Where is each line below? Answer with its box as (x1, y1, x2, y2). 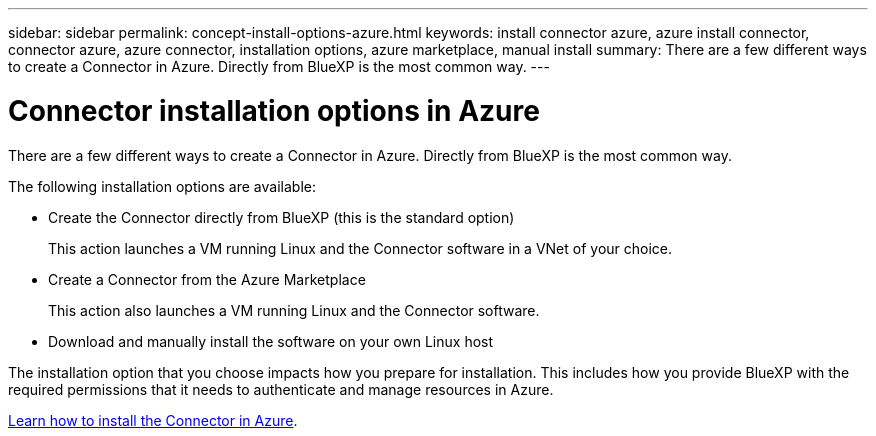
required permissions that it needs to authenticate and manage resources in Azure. (8, 380, 554, 398)
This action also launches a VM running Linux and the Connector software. (48, 301, 540, 319)
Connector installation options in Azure (8, 93, 540, 128)
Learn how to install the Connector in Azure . (8, 411, 298, 429)
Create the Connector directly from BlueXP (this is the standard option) (48, 208, 515, 226)
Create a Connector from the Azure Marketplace (48, 270, 366, 288)
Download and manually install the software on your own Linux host (48, 332, 494, 350)
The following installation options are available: (8, 177, 316, 195)
